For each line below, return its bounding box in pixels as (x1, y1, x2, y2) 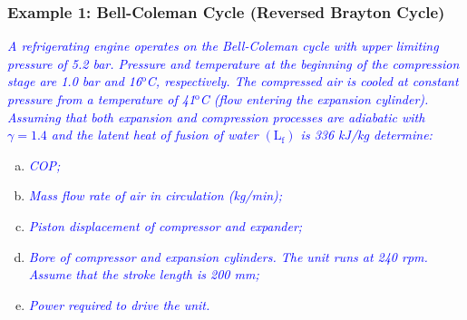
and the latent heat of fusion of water (51, 125, 258, 144)
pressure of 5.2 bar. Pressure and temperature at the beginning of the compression (7, 53, 460, 73)
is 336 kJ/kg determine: (300, 125, 433, 144)
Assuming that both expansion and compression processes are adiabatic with (7, 107, 425, 126)
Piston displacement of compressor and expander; (28, 216, 303, 235)
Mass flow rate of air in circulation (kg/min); (28, 186, 283, 205)
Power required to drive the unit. (28, 295, 210, 314)
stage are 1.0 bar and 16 (7, 72, 142, 91)
